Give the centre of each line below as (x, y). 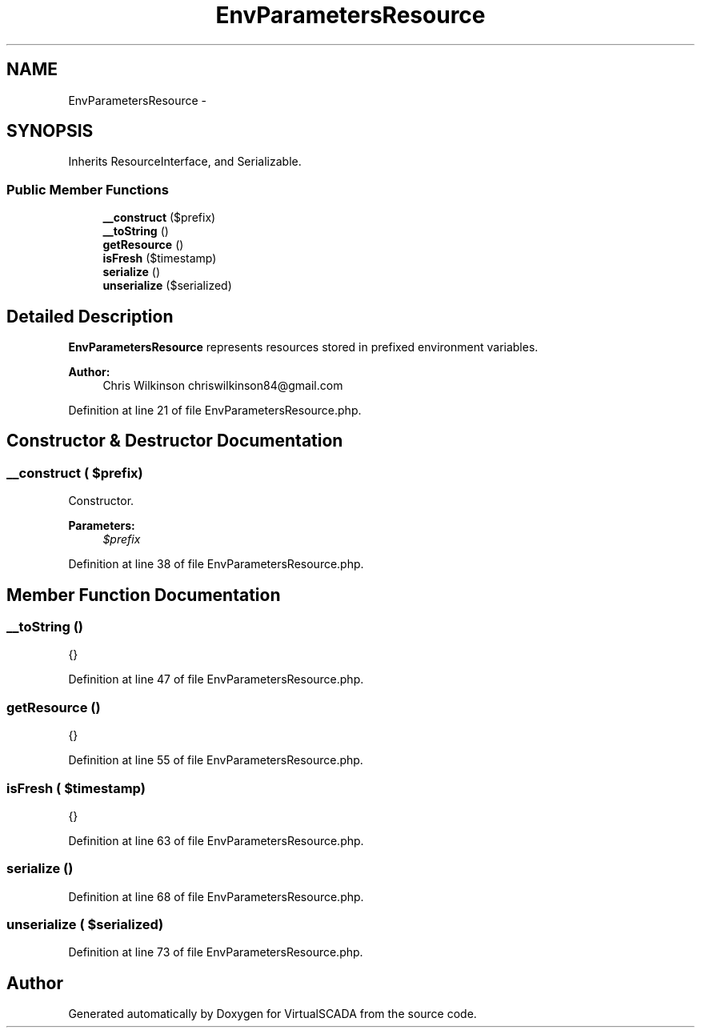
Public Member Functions (88, 189)
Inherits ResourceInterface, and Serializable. (185, 162)
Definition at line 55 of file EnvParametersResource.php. (216, 760)
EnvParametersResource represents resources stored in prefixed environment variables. (303, 347)
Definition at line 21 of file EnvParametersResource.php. (215, 411)
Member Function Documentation (144, 595)
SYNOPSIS (50, 131)
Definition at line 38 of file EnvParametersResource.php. (216, 564)
